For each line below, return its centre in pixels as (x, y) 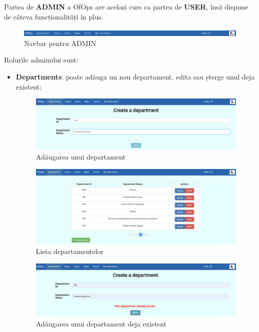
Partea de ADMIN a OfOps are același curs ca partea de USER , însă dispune (126, 6)
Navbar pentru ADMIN (60, 43)
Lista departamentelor (70, 251)
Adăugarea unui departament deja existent (101, 323)
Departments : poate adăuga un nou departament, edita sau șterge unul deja (135, 76)
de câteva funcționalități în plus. (54, 16)
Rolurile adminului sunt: (41, 60)
